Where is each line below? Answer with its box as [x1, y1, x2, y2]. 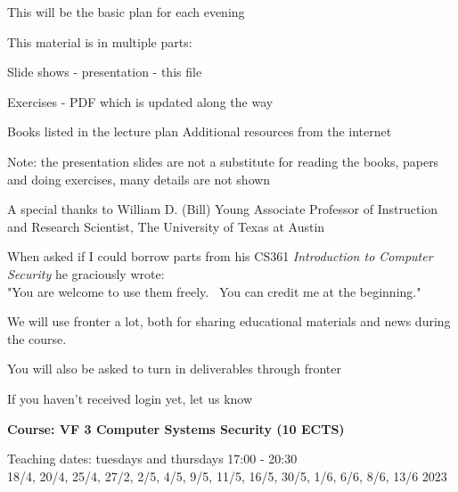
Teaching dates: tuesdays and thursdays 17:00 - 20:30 [7, 449, 298, 468]
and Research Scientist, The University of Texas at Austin [7, 217, 325, 235]
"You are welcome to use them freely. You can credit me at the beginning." [7, 282, 421, 300]
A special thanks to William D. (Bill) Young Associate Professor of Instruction [7, 200, 438, 218]
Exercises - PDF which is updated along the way [7, 92, 274, 111]
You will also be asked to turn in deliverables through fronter [7, 359, 341, 378]
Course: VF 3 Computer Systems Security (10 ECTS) [7, 419, 345, 438]
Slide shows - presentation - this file [7, 62, 202, 81]
